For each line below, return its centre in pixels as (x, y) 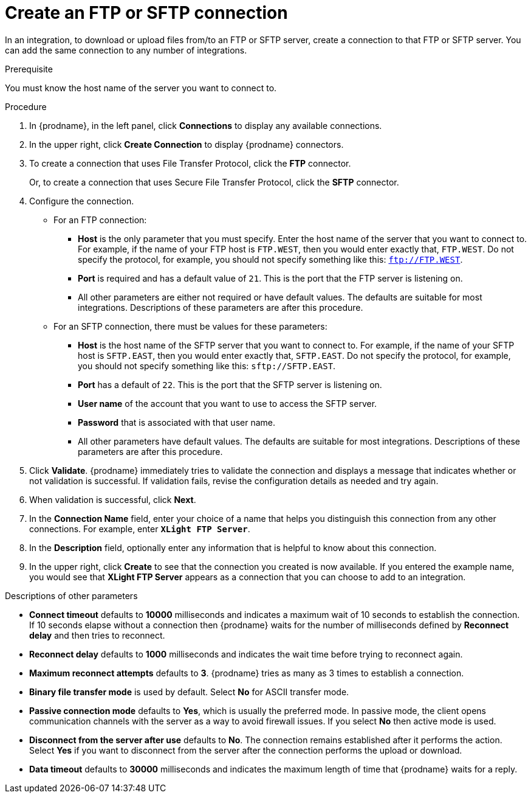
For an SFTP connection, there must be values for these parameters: (190, 326)
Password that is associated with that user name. (176, 422)
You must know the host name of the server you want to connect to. (141, 88)
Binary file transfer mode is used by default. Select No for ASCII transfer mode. (189, 692)
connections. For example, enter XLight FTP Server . (140, 529)
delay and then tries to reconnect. (97, 635)
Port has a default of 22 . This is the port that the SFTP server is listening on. (230, 384)
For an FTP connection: (100, 220)
